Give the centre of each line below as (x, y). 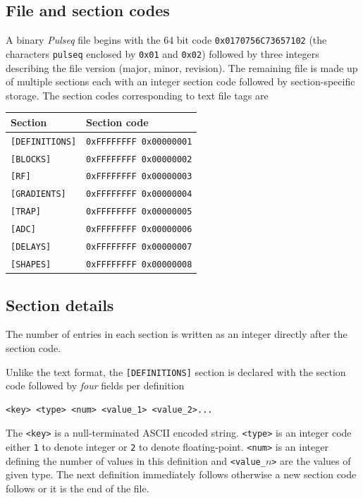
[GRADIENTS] (38, 194)
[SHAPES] (31, 264)
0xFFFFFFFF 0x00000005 (139, 212)
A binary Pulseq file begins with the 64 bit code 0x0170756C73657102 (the (166, 40)
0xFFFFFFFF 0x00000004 (139, 194)
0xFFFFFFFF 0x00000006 (139, 230)
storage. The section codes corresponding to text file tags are (137, 95)
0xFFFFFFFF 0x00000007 (139, 247)
